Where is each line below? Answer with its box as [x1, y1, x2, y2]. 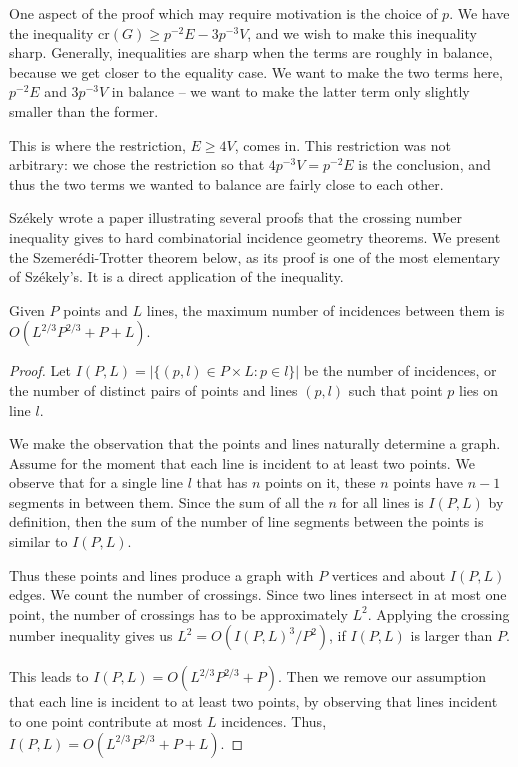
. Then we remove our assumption [278, 666, 486, 687]
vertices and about [331, 564, 446, 585]
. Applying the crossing [367, 603, 510, 624]
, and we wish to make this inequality [247, 22, 477, 43]
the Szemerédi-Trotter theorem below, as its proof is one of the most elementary [9, 246, 501, 267]
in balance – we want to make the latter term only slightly [111, 81, 470, 102]
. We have [449, 3, 510, 23]
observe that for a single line [9, 472, 184, 493]
